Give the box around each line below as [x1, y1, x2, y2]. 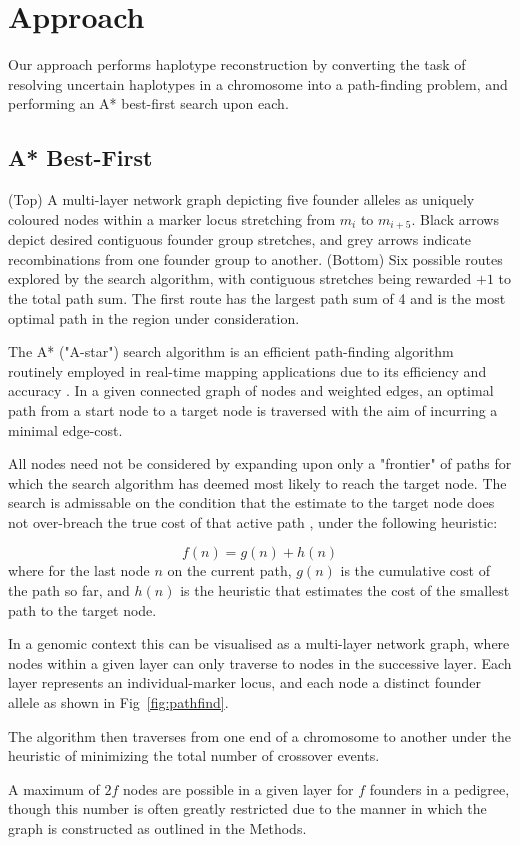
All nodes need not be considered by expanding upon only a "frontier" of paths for [8, 453, 512, 474]
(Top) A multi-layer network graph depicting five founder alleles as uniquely [8, 189, 475, 210]
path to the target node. [8, 599, 157, 620]
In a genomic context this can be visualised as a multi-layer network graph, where [8, 633, 510, 654]
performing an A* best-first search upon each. [8, 93, 289, 114]
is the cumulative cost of [340, 560, 490, 581]
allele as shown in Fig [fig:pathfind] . [8, 692, 229, 713]
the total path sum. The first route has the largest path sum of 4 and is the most [8, 287, 506, 308]
